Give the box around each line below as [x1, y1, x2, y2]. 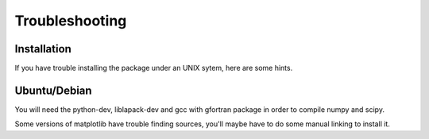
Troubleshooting [14, 12, 127, 29]
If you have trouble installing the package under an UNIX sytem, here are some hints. [14, 64, 293, 73]
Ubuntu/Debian [14, 83, 92, 97]
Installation [14, 42, 71, 56]
